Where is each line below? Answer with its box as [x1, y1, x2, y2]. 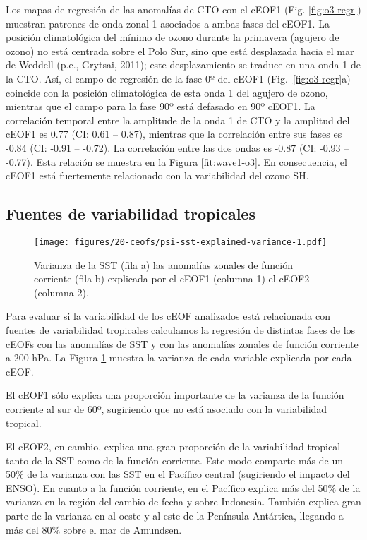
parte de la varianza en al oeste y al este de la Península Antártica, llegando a [6, 508, 344, 523]
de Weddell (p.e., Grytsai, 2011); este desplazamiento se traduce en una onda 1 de [6, 57, 361, 72]
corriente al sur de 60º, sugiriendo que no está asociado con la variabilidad [6, 401, 327, 416]
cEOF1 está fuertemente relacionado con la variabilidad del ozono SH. [6, 168, 309, 183]
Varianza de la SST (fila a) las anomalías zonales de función [34, 257, 293, 272]
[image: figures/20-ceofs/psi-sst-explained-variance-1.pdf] [34, 236, 327, 247]
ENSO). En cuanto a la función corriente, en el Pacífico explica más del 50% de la [6, 480, 361, 495]
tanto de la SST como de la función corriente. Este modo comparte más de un [6, 452, 343, 467]
